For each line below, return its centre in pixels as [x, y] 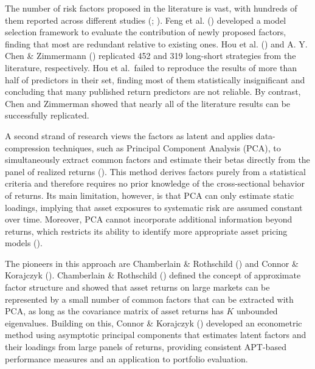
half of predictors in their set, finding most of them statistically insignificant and [155, 79]
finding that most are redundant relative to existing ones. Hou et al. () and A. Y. [156, 43]
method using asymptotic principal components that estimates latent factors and [156, 335]
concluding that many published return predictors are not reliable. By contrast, [153, 91]
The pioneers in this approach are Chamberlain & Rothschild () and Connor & [152, 263]
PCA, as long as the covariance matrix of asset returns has [114, 311]
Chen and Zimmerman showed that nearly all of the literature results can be [148, 103]
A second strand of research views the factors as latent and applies [129, 135]
